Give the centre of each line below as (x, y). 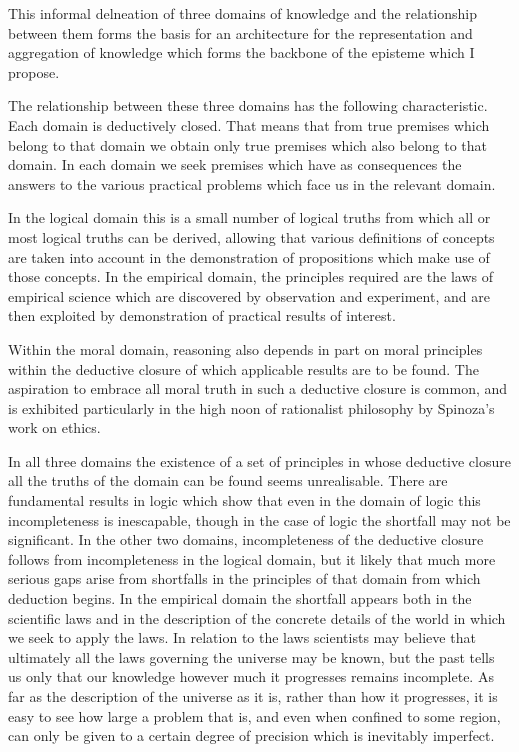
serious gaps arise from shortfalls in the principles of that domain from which (244, 578)
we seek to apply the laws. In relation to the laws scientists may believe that (242, 637)
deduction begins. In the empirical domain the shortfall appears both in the (240, 598)
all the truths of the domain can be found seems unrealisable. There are (228, 480)
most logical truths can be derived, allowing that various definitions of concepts (251, 236)
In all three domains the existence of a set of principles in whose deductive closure (259, 460)
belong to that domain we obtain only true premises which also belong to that (248, 144)
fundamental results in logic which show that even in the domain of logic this (244, 500)
